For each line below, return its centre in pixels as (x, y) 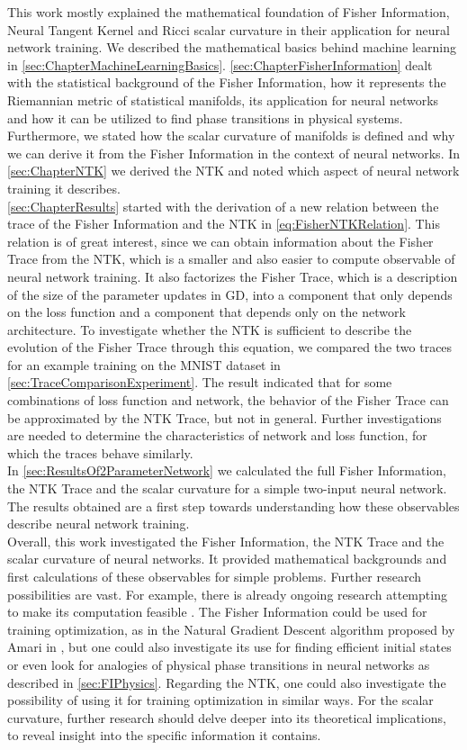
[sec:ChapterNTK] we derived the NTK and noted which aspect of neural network (233, 171)
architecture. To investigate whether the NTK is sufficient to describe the (210, 329)
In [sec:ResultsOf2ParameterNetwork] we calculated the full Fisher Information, (227, 470)
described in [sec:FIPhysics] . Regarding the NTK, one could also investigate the (227, 682)
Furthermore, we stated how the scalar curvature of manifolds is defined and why (231, 136)
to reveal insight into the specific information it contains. (164, 735)
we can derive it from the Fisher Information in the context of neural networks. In (234, 153)
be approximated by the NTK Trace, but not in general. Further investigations (225, 417)
